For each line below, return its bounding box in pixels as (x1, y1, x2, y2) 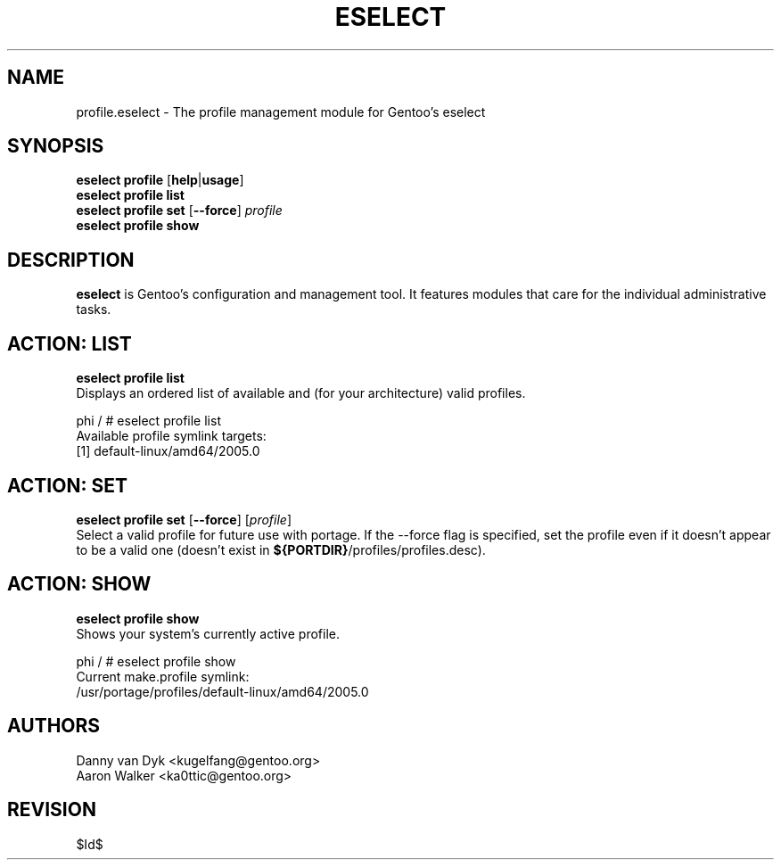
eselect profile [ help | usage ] (76, 172, 244, 188)
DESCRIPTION (7, 248, 135, 271)
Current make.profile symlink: (76, 668, 250, 684)
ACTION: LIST (7, 332, 132, 355)
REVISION (7, 798, 96, 822)
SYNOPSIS (7, 135, 104, 158)
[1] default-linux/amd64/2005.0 (76, 443, 260, 459)
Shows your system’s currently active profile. (76, 625, 340, 641)
